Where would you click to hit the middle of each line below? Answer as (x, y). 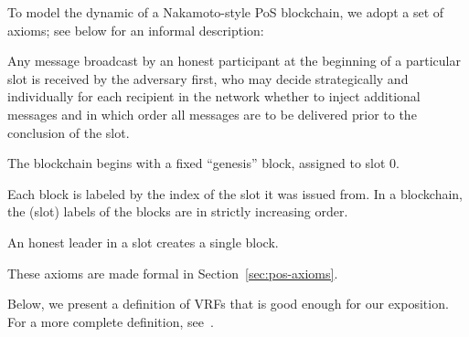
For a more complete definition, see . (111, 321)
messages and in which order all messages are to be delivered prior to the (212, 114)
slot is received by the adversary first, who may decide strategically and (208, 78)
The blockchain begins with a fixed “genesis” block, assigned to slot (197, 163)
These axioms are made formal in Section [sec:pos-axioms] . (173, 273)
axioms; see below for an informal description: (136, 30)
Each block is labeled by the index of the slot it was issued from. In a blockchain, (235, 193)
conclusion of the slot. (69, 132)
